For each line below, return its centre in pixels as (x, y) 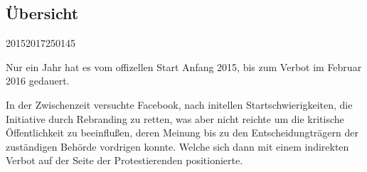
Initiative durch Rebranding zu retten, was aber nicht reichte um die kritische (175, 118)
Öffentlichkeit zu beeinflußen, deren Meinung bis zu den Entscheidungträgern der (182, 133)
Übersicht (42, 13)
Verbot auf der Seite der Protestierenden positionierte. (124, 160)
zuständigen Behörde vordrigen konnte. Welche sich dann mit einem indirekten (177, 146)
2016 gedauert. (38, 81)
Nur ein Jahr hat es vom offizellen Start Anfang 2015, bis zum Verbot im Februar (184, 66)
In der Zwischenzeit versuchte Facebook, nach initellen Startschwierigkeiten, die (179, 104)
